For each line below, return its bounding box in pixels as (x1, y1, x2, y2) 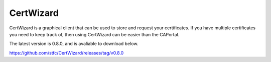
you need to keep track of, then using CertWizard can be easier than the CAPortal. (9, 31, 180, 37)
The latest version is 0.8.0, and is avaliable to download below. (9, 41, 139, 47)
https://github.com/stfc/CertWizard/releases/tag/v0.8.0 (9, 50, 124, 56)
